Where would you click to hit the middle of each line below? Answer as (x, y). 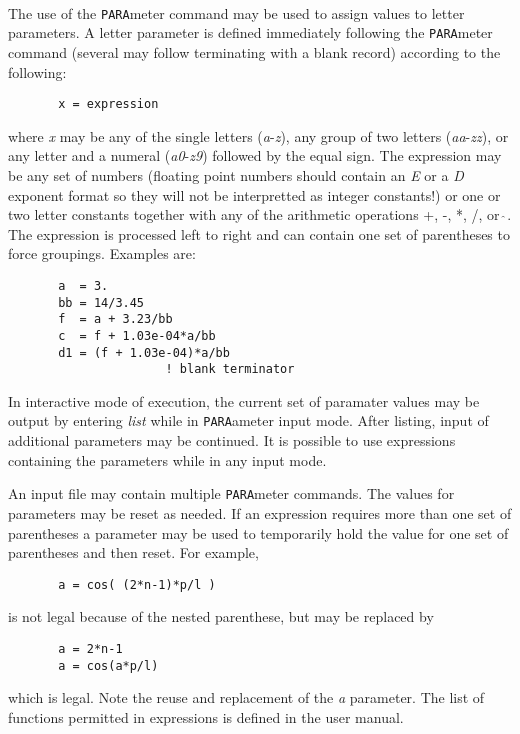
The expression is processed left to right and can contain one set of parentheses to (259, 233)
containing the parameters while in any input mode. (167, 459)
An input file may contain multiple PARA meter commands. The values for (231, 493)
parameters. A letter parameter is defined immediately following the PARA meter (250, 32)
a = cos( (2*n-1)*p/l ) (137, 584)
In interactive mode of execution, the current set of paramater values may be (244, 400)
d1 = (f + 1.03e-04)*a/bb (144, 352)
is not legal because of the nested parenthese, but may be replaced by (221, 616)
